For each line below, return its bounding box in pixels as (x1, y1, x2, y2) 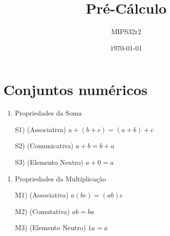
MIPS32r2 (111, 26, 141, 37)
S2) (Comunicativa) (15, 140, 74, 151)
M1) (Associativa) (15, 190, 69, 200)
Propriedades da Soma (15, 108, 82, 118)
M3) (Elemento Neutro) (15, 222, 86, 233)
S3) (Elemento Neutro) (15, 157, 84, 167)
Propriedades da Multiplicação (15, 173, 106, 183)
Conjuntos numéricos (3, 79, 148, 99)
